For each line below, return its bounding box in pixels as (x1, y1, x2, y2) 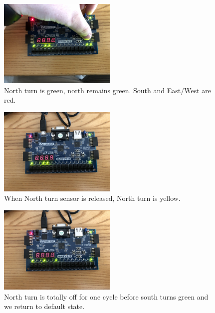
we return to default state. (4, 301, 85, 312)
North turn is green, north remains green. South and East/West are (4, 85, 211, 95)
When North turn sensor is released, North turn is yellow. (4, 193, 181, 203)
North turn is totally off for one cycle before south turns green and (4, 291, 209, 302)
